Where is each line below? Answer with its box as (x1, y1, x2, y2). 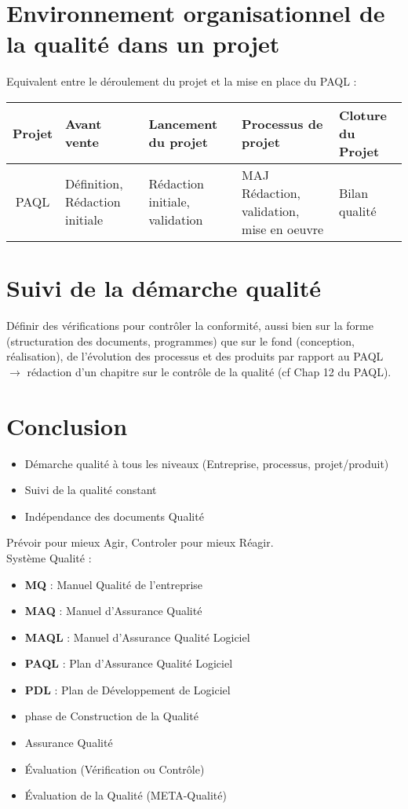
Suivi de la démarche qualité (6, 272, 321, 304)
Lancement (148, 115, 218, 134)
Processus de (242, 115, 323, 134)
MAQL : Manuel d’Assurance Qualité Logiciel (24, 628, 250, 645)
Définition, (65, 174, 123, 193)
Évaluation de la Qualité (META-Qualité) (24, 787, 227, 804)
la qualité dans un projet (6, 27, 280, 60)
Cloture (339, 105, 387, 124)
